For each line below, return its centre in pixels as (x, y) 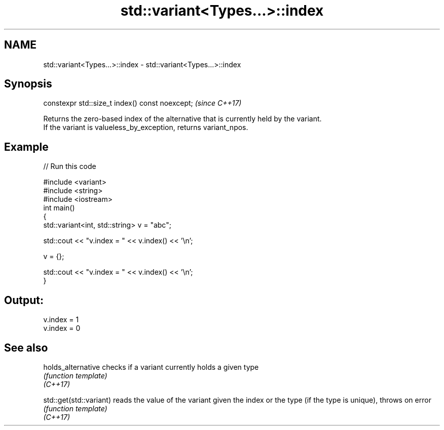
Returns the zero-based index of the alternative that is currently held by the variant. (182, 119)
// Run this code (70, 166)
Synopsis (28, 84)
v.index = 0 (62, 328)
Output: (24, 300)
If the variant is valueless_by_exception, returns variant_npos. (146, 127)
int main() (59, 208)
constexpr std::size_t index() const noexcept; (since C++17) (142, 103)
